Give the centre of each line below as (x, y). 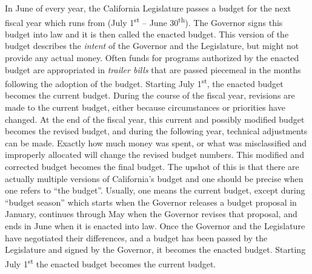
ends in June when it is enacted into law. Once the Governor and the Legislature (155, 226)
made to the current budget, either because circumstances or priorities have (145, 107)
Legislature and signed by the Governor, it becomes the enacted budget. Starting (155, 250)
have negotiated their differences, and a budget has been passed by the (136, 237)
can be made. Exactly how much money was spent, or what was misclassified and (156, 142)
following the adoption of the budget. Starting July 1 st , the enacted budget (144, 83)
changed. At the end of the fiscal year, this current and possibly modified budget (155, 119)
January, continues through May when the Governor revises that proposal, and (151, 214)
